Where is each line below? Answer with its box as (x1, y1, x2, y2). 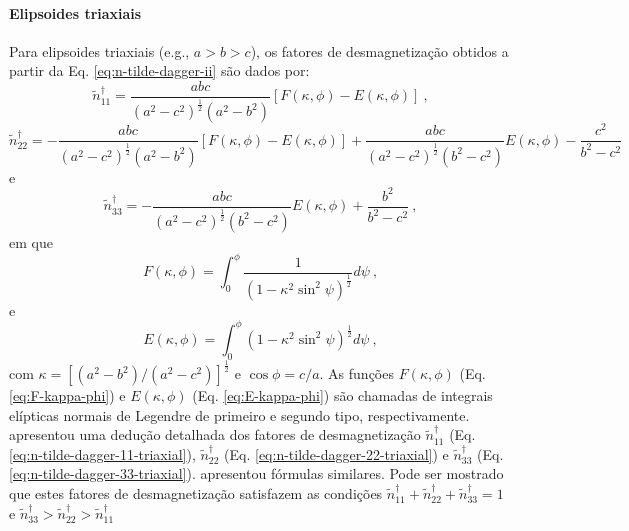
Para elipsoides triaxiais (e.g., (9, 40, 190, 61)
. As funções (319, 363, 394, 384)
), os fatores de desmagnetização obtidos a (250, 40, 509, 61)
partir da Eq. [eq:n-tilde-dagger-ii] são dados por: (9, 60, 310, 81)
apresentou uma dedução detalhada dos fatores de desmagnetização (9, 424, 421, 445)
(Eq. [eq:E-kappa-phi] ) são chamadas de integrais (192, 385, 493, 406)
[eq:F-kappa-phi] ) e (9, 385, 126, 406)
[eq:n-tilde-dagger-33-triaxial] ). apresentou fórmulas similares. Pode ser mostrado (9, 463, 504, 484)
